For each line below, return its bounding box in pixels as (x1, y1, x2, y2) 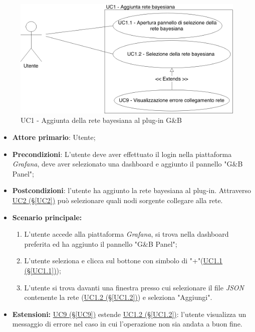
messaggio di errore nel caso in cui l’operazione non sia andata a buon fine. (12, 318, 242, 329)
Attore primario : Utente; (12, 132, 96, 142)
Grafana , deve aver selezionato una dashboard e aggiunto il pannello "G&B (12, 158, 243, 169)
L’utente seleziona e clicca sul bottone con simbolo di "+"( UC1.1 (24, 255, 223, 266)
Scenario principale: (12, 212, 82, 222)
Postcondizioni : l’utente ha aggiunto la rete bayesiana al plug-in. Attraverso (12, 185, 251, 196)
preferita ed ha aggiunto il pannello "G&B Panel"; (24, 238, 177, 249)
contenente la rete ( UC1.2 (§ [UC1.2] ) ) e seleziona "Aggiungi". (24, 292, 212, 302)
